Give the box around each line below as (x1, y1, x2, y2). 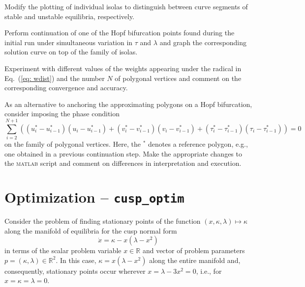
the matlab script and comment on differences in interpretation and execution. (4, 158, 242, 168)
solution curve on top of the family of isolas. (4, 47, 138, 57)
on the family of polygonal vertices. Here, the (4, 139, 141, 149)
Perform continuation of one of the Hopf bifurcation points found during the (4, 27, 235, 38)
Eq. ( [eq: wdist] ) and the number (4, 73, 105, 83)
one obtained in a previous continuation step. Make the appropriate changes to (4, 148, 242, 158)
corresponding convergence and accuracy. (4, 82, 128, 93)
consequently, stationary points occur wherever (4, 265, 146, 276)
